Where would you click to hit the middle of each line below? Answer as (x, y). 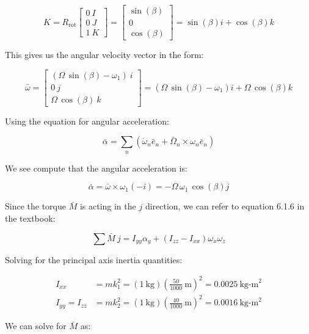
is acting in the (108, 206)
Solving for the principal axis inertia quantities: (94, 259)
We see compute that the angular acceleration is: (96, 168)
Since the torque (35, 206)
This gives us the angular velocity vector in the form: (104, 55)
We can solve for (36, 326)
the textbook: (30, 218)
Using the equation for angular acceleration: (87, 121)
